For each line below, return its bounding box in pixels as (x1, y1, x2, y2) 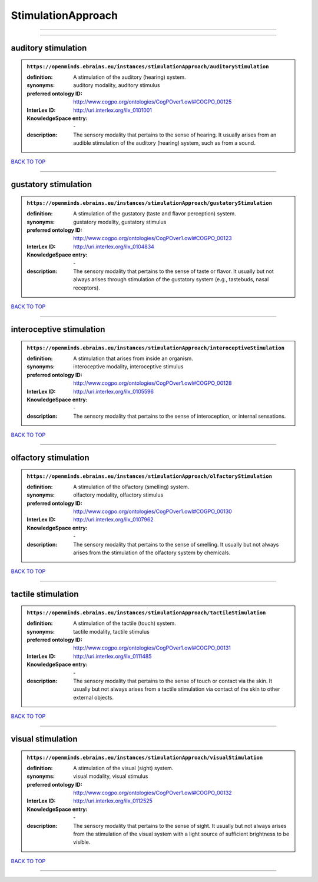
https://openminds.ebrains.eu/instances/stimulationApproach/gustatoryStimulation (26, 199, 272, 206)
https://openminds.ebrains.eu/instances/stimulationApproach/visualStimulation (26, 754, 263, 761)
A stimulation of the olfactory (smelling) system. (73, 483, 190, 490)
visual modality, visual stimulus (73, 773, 148, 780)
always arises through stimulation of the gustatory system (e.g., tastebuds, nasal (73, 276, 269, 283)
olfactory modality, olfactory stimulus (73, 491, 164, 498)
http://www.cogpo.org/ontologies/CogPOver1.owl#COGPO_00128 (73, 380, 232, 387)
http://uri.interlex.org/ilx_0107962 (73, 516, 154, 523)
